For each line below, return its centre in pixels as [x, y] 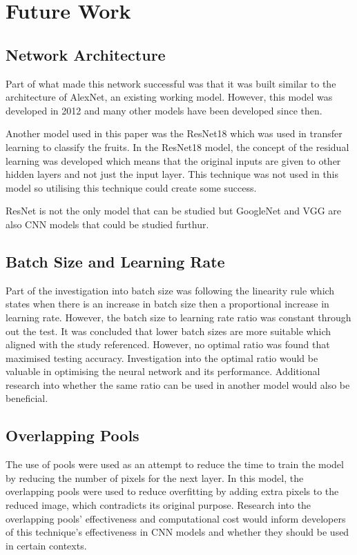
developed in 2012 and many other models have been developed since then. [164, 110]
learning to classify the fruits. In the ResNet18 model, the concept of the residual [177, 147]
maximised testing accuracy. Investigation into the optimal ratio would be [162, 357]
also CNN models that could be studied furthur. [107, 224]
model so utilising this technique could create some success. [131, 187]
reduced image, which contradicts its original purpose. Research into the [158, 505]
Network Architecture [86, 54]
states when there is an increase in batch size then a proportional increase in [167, 304]
